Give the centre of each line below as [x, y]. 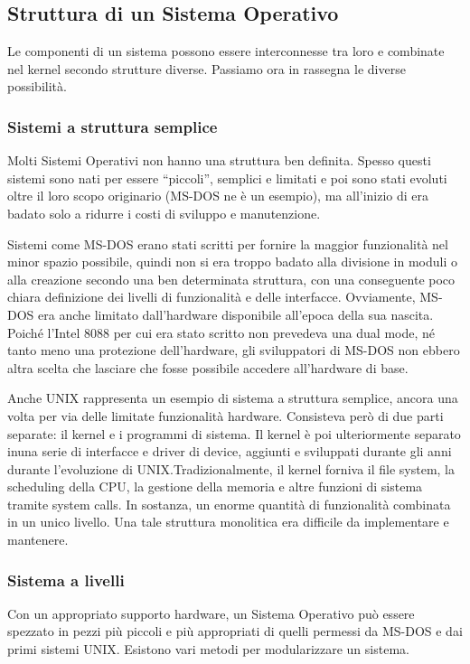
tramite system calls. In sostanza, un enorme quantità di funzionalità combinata [229, 504]
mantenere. [38, 540]
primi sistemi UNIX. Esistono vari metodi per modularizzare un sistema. [208, 649]
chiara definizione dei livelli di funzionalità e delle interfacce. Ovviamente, [211, 297]
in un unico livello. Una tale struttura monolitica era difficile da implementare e [228, 522]
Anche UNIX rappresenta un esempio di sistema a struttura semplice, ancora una [233, 398]
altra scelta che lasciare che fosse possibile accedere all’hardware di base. [208, 367]
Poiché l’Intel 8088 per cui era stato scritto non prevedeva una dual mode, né [221, 332]
